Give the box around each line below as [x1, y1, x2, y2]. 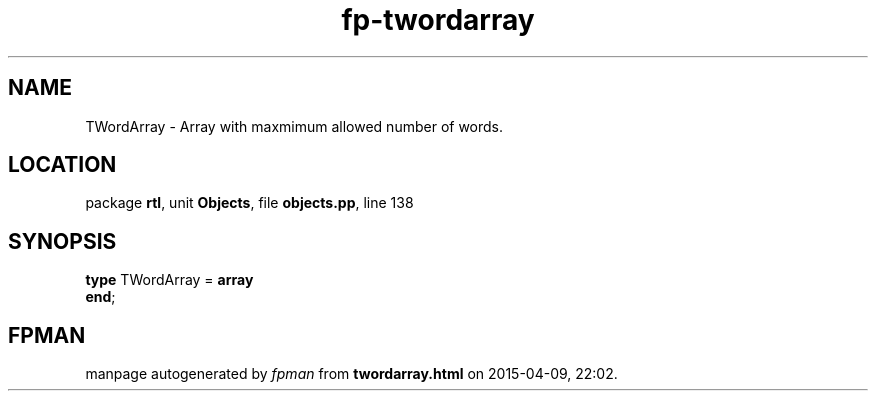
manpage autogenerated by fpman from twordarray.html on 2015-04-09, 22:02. [85, 365, 618, 383]
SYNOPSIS [8, 228, 117, 254]
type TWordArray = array [85, 271, 254, 289]
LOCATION [8, 152, 117, 178]
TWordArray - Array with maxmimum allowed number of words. [85, 117, 504, 135]
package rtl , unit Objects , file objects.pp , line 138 [85, 194, 414, 212]
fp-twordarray [341, 3, 535, 37]
